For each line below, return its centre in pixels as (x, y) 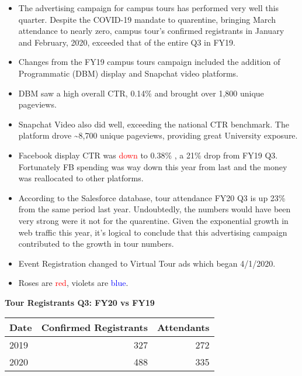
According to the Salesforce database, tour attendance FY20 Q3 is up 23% (152, 197)
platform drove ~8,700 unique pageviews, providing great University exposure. (158, 135)
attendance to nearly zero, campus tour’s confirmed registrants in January (151, 31)
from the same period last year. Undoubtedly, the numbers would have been (155, 209)
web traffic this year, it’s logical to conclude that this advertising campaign (153, 232)
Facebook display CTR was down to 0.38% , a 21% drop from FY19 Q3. (148, 155)
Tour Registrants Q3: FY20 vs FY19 (80, 302)
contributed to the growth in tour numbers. (96, 244)
